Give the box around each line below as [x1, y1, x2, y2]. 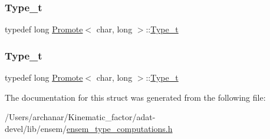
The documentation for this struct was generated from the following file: [5, 91, 266, 103]
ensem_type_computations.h [67, 122, 173, 134]
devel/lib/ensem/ [5, 122, 67, 134]
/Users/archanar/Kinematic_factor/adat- [5, 111, 156, 123]
